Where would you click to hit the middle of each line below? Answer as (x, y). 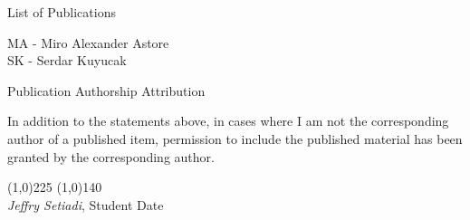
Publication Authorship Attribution (106, 90)
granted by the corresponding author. (111, 156)
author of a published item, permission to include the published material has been (235, 138)
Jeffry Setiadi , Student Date (86, 204)
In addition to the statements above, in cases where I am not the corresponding (228, 121)
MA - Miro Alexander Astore (88, 42)
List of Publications (62, 12)
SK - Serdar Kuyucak (67, 60)
